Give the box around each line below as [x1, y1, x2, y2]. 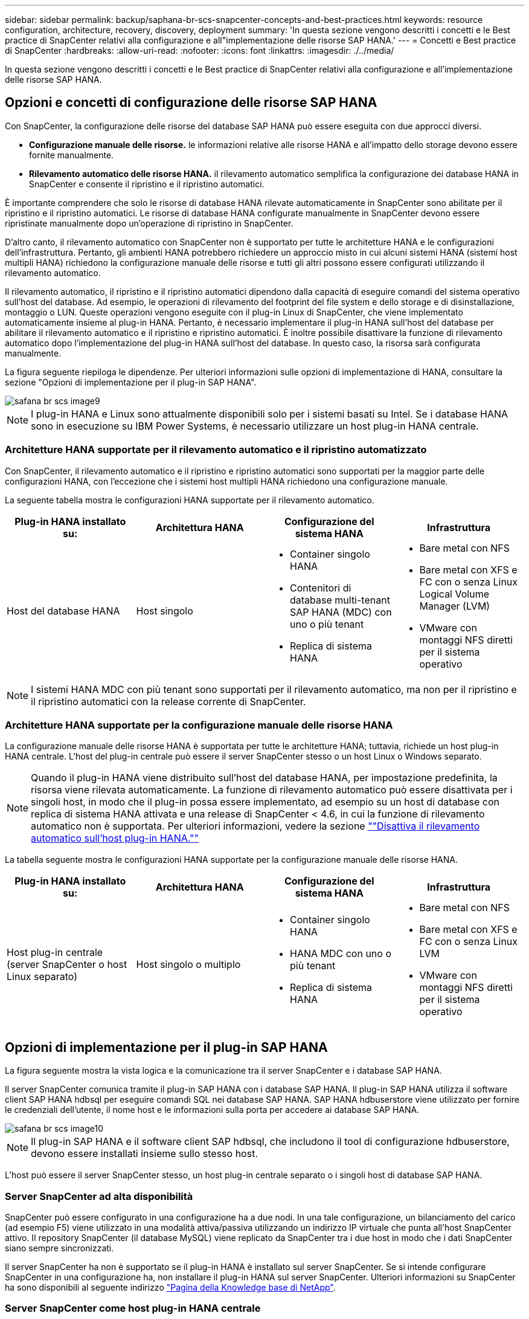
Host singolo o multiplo [136, 958, 241, 971]
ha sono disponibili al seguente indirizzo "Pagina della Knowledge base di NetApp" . [5, 1282, 336, 1292]
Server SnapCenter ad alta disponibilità [5, 1190, 193, 1202]
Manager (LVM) [419, 599, 490, 612]
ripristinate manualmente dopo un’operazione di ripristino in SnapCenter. [5, 218, 293, 228]
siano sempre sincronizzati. [5, 1242, 114, 1253]
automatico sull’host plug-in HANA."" [31, 832, 199, 845]
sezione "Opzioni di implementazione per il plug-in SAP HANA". [5, 376, 257, 387]
